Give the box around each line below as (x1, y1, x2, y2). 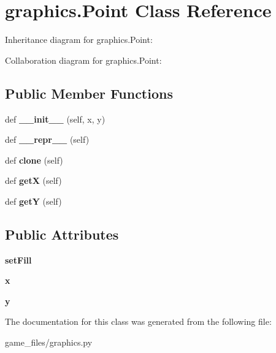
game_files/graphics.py (5, 336, 93, 349)
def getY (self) (5, 194, 62, 207)
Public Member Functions (5, 83, 173, 102)
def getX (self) (5, 174, 62, 187)
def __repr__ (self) (5, 133, 90, 146)
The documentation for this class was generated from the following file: (5, 315, 272, 328)
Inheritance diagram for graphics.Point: (5, 33, 153, 46)
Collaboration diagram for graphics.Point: (5, 53, 162, 66)
